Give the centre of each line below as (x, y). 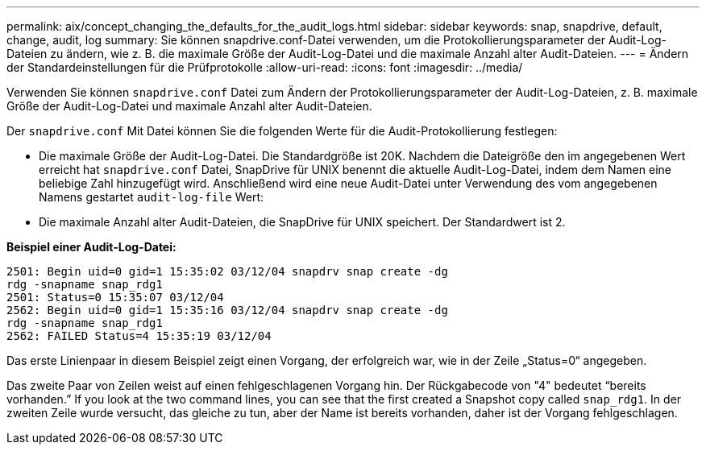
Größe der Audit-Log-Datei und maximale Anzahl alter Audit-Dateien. (189, 106)
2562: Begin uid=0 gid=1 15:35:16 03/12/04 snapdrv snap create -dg (227, 310)
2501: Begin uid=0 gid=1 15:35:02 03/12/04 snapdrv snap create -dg (227, 271)
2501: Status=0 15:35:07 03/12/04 (115, 297)
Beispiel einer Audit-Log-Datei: (91, 247)
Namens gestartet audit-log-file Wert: (152, 197)
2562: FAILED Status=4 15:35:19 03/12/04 (139, 336)
